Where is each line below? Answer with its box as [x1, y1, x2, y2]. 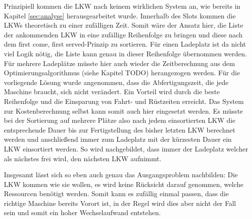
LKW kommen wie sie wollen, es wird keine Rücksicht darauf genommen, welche [4, 179, 244, 189]
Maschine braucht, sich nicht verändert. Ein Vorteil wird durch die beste [4, 86, 220, 97]
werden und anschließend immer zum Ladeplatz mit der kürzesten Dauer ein [4, 134, 232, 144]
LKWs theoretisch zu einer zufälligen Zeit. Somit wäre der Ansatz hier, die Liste [4, 20, 243, 30]
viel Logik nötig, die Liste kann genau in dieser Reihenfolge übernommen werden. [4, 48, 247, 58]
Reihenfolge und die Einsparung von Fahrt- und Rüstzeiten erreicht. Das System [4, 96, 244, 106]
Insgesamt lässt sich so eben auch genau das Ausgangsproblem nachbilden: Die [4, 169, 238, 180]
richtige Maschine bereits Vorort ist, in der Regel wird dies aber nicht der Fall [4, 198, 236, 208]
